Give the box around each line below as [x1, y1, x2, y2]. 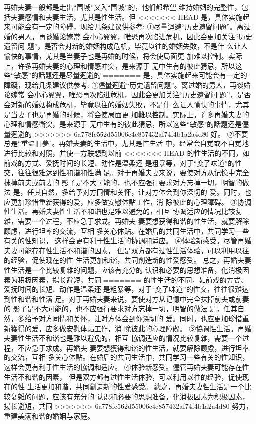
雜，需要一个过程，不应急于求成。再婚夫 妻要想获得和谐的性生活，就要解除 [4, 216, 249, 226]
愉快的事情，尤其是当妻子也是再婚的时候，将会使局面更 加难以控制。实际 [4, 50, 242, 61]
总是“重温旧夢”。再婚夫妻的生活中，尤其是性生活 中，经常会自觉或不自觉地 [4, 138, 249, 148]
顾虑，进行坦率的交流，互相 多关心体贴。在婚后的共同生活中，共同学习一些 [4, 225, 249, 236]
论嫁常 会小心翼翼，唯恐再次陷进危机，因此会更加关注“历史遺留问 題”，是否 [4, 89, 251, 100]
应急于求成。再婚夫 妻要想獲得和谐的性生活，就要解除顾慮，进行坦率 [24, 342, 249, 353]
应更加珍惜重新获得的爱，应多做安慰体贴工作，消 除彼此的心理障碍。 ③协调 [4, 196, 252, 207]
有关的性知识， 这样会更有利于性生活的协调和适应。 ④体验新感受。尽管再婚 [4, 235, 252, 246]
